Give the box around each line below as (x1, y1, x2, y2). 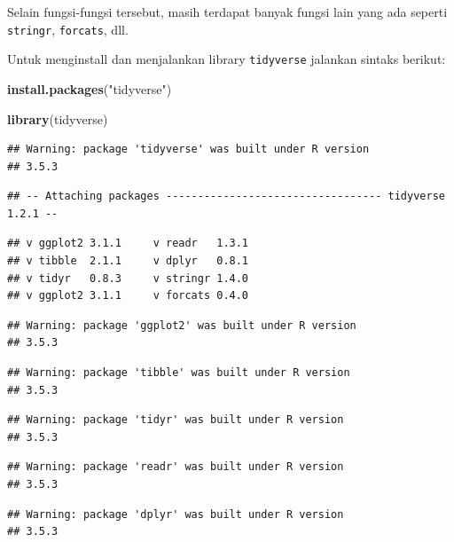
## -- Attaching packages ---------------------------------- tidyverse (7, 190, 445, 203)
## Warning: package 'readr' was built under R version (7, 460, 344, 474)
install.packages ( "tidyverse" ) (7, 79, 172, 98)
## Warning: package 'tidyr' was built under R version (7, 413, 344, 427)
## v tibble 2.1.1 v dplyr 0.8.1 (7, 255, 249, 268)
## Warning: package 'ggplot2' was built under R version (7, 318, 356, 332)
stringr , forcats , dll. (7, 20, 129, 38)
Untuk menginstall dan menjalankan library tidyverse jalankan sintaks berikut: (7, 50, 446, 68)
